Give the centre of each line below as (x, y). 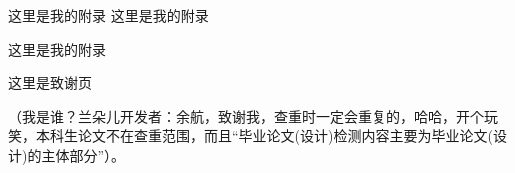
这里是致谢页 (50, 82)
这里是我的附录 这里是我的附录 (108, 15)
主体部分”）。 (83, 154)
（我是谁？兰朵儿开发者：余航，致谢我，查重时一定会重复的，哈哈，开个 (246, 115)
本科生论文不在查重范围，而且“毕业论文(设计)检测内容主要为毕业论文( (264, 135)
